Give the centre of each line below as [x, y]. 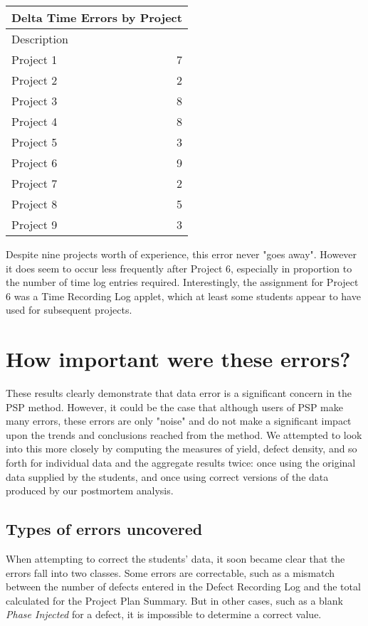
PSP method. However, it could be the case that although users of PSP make [174, 407]
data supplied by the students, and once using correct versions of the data [167, 476]
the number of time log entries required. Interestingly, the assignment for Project [182, 282]
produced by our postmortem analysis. [90, 490]
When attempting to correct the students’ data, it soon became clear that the [175, 559]
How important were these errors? [178, 359]
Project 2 [35, 80]
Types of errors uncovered [104, 529]
